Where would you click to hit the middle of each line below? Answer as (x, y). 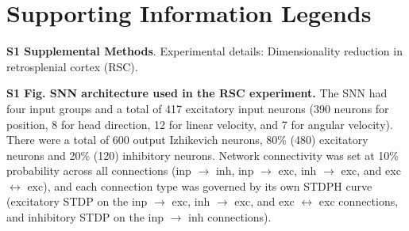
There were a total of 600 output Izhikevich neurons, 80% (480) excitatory (187, 140)
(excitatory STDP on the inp (77, 201)
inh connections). (230, 217)
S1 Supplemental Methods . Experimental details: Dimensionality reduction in (204, 51)
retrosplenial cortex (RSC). (72, 66)
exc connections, (359, 201)
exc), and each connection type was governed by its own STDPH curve (200, 186)
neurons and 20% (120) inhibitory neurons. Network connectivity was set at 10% (203, 155)
